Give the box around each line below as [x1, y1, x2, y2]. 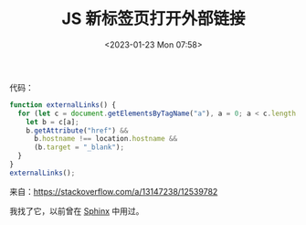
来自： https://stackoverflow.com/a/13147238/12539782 [9, 186, 218, 197]
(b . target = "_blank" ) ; [33, 143, 125, 152]
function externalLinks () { [9, 100, 117, 110]
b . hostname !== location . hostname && [33, 134, 178, 144]
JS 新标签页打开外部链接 [61, 8, 246, 29]
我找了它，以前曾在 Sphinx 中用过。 [9, 205, 144, 216]
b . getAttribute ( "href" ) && [26, 125, 129, 135]
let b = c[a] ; [26, 117, 79, 126]
